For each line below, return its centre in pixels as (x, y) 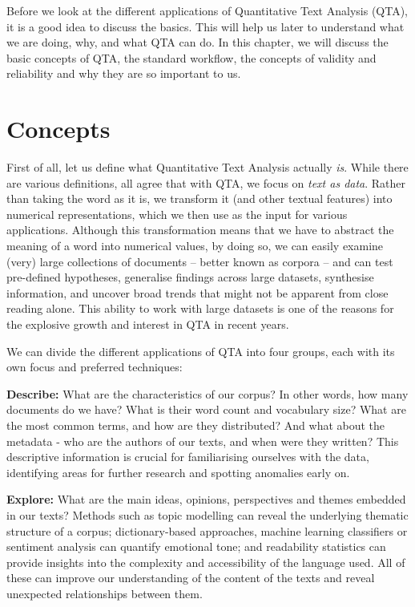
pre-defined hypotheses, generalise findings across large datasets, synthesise (190, 277)
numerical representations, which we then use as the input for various (177, 214)
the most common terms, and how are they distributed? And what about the (196, 425)
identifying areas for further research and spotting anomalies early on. (178, 472)
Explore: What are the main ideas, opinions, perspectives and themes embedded (206, 499)
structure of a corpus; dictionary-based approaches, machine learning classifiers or (207, 530)
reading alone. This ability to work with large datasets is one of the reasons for (200, 308)
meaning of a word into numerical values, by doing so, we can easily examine (195, 246)
